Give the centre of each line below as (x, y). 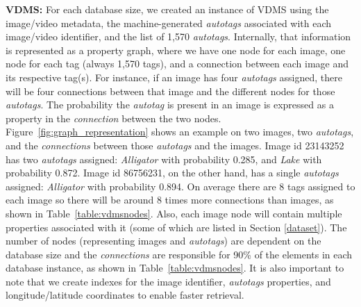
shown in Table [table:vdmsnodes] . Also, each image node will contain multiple (174, 213)
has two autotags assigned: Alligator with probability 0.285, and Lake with (164, 159)
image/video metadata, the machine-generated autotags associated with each (169, 23)
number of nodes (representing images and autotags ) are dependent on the (163, 241)
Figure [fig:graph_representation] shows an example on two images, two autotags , (180, 132)
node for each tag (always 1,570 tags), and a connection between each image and (177, 64)
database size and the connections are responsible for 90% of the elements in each (179, 254)
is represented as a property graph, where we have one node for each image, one (176, 50)
